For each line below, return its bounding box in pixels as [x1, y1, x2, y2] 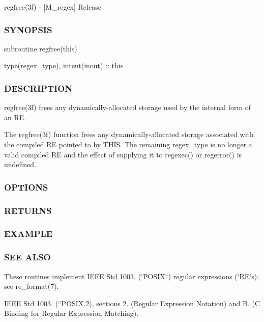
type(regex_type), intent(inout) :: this [4, 60, 124, 71]
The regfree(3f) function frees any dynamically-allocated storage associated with [4, 129, 254, 140]
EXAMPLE [4, 227, 53, 240]
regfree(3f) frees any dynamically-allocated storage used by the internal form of [4, 102, 251, 113]
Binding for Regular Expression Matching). [4, 308, 139, 318]
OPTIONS [4, 180, 48, 193]
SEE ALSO [4, 251, 51, 263]
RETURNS [4, 204, 52, 217]
